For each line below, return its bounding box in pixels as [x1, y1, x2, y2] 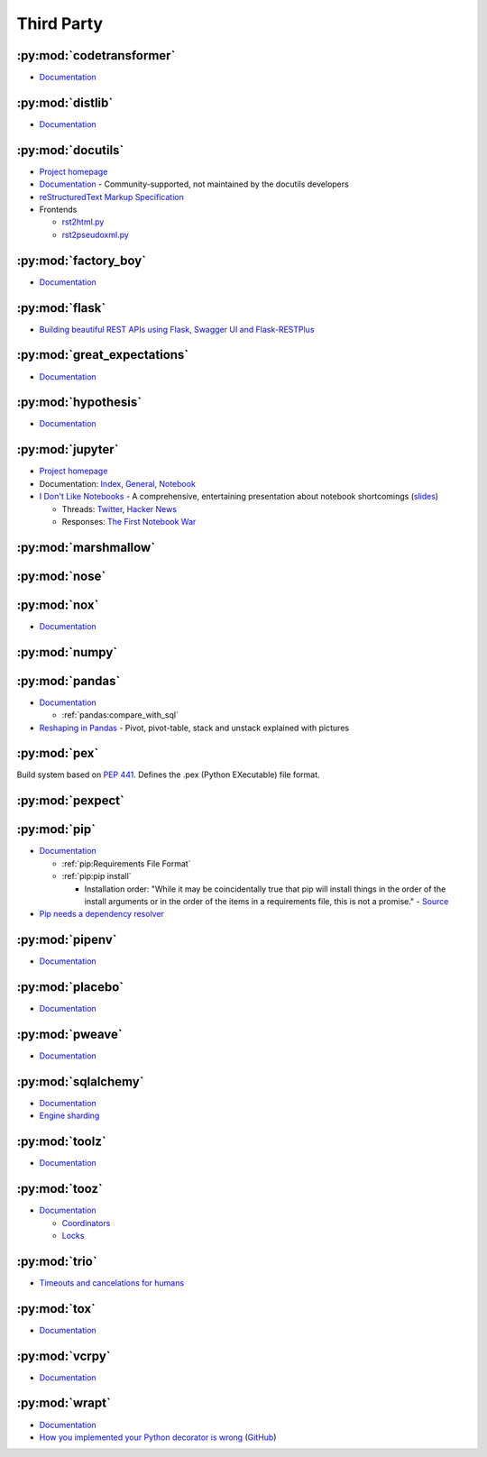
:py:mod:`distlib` [16, 95, 114, 110]
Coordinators [61, 1217, 111, 1228]
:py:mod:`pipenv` [16, 932, 117, 948]
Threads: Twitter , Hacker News [61, 503, 178, 514]
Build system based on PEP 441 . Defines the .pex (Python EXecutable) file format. [16, 769, 320, 780]
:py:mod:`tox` [16, 1301, 96, 1316]
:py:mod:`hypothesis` [16, 395, 142, 410]
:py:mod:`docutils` [16, 142, 124, 158]
